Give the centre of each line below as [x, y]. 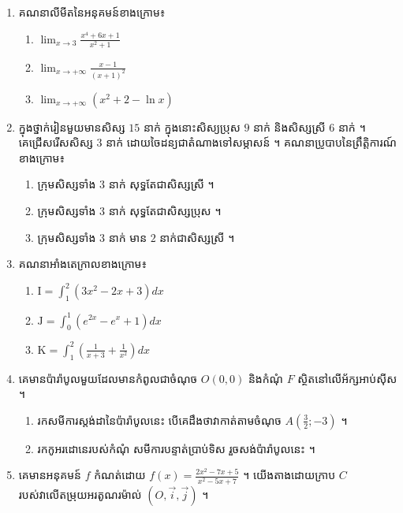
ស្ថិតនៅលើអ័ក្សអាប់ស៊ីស [347, 378]
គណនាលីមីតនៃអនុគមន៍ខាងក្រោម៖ [92, 12]
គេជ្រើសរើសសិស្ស [56, 142]
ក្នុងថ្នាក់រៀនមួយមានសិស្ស [72, 126]
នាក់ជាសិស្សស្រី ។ [197, 237]
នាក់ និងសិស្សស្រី [289, 126]
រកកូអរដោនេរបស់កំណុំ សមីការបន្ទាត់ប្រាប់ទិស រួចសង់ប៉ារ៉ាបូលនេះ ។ [176, 448]
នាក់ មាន [128, 237]
